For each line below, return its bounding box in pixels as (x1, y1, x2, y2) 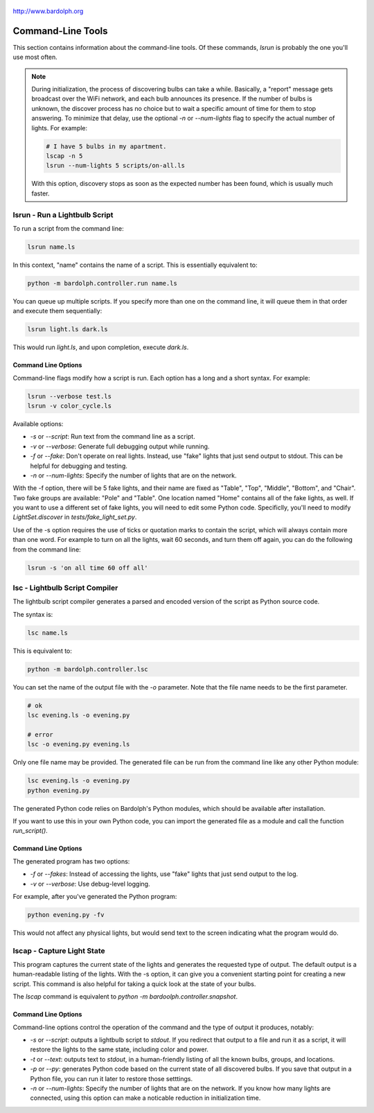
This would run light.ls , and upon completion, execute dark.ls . (12, 343, 189, 351)
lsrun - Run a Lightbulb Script (12, 210, 114, 220)
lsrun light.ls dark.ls (27, 326, 109, 333)
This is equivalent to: (12, 647, 73, 655)
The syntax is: (12, 610, 53, 618)
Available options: (12, 419, 64, 428)
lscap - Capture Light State (12, 946, 105, 956)
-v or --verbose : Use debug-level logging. (30, 879, 150, 888)
